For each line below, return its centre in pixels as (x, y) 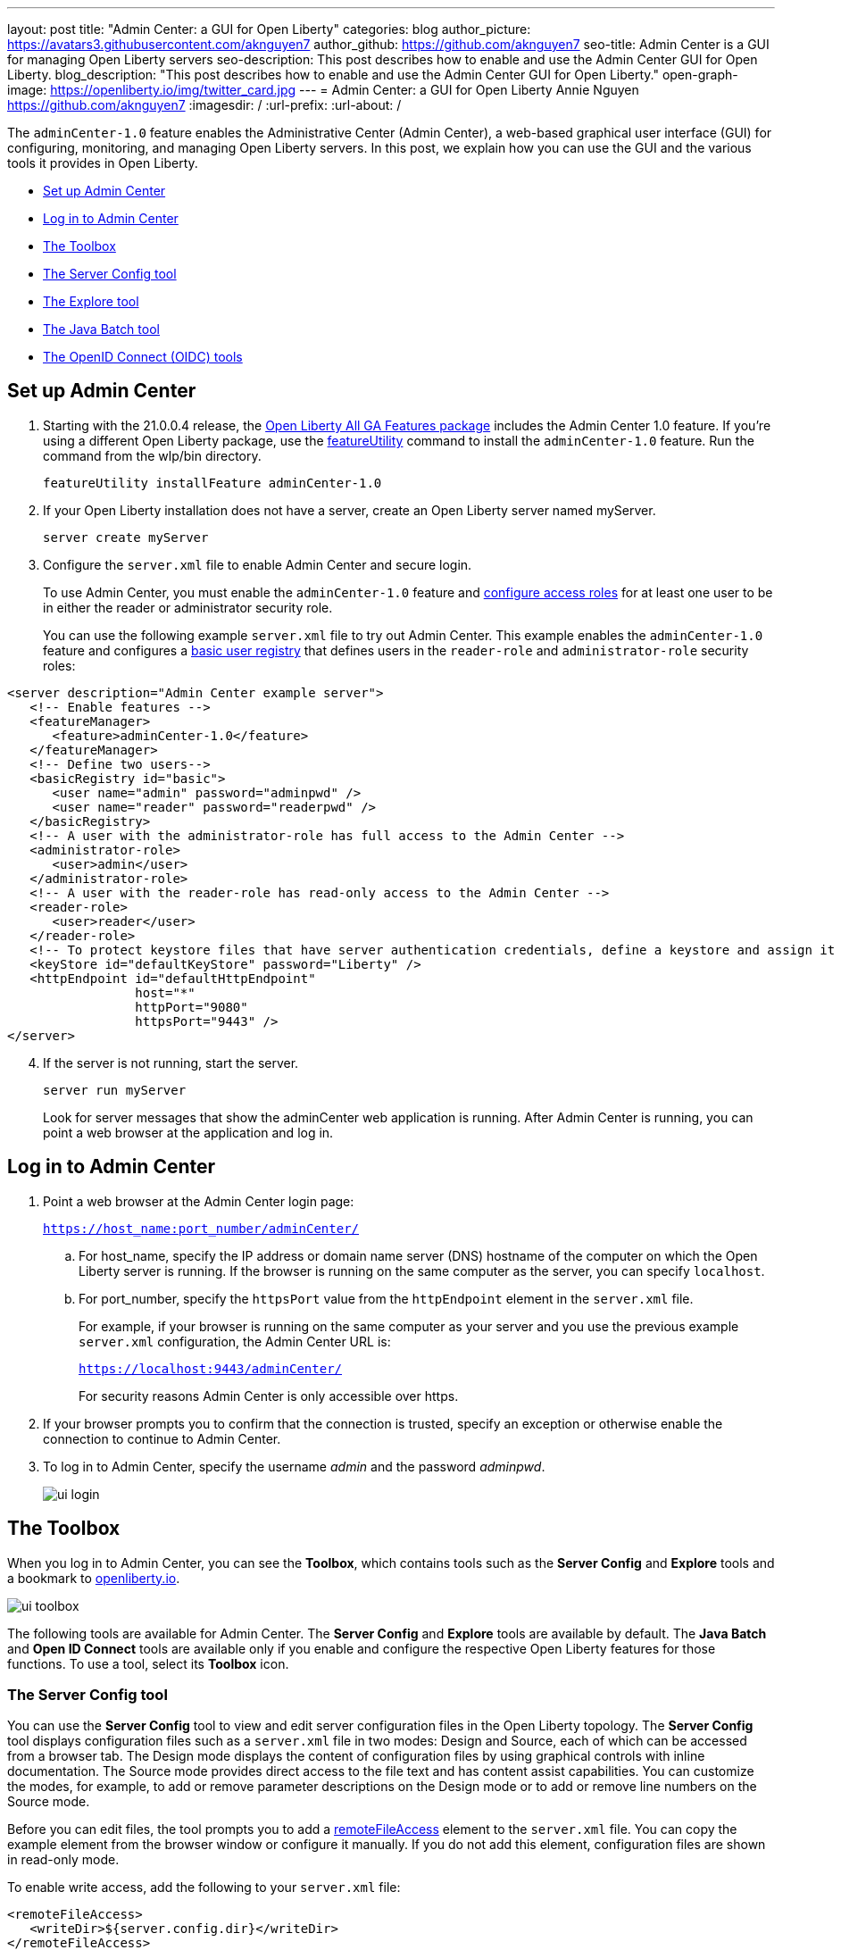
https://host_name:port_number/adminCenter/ (201, 1228)
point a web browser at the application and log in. (188, 1132)
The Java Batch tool (101, 329)
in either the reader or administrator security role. (188, 607)
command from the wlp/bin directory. (152, 455)
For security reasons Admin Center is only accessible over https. (269, 1396)
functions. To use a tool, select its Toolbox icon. (148, 1663)
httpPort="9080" (192, 1007)
